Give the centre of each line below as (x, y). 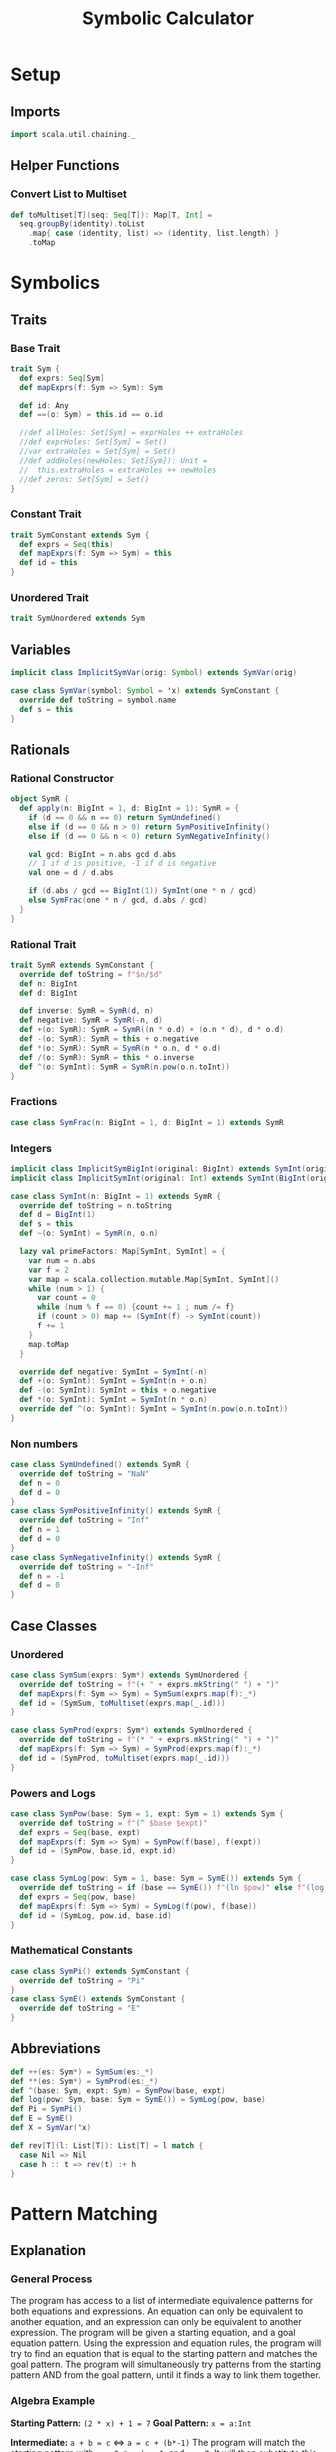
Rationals (40, 749)
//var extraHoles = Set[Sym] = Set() (98, 452)
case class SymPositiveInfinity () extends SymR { (116, 1511)
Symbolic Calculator (168, 18)
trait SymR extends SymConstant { (82, 965)
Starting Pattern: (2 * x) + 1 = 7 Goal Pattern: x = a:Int (131, 2423)
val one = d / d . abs (71, 873)
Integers (31, 1148)
